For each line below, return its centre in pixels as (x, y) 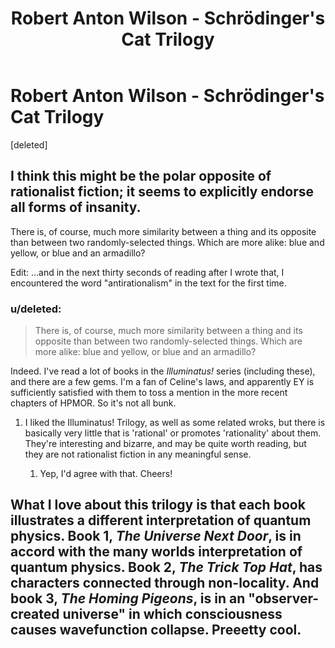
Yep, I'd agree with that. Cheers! (106, 474)
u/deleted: (36, 309)
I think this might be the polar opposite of (141, 176)
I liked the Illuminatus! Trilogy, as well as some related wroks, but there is (175, 423)
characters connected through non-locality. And (165, 583)
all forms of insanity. (76, 207)
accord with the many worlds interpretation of (156, 552)
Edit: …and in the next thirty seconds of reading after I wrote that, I (147, 272)
